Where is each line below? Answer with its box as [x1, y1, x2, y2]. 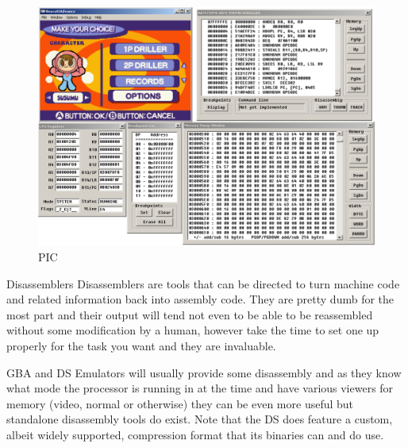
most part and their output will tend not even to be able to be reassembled [6, 306, 373, 322]
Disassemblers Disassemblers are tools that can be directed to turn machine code [6, 275, 400, 292]
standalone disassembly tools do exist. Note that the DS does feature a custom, [6, 411, 393, 427]
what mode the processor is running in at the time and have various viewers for [6, 380, 394, 396]
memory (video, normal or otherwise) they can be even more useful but [6, 395, 354, 411]
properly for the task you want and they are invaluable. [6, 338, 276, 353]
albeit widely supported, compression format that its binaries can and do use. [6, 426, 384, 442]
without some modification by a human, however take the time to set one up [6, 322, 379, 338]
